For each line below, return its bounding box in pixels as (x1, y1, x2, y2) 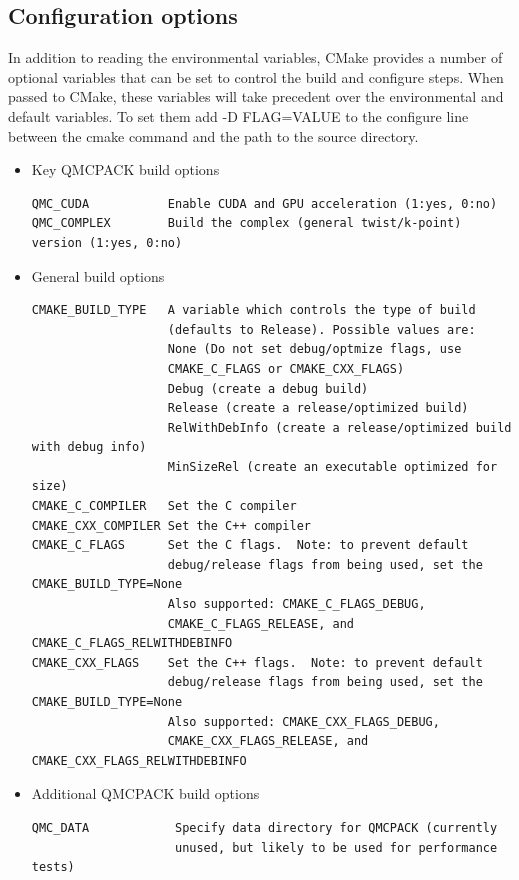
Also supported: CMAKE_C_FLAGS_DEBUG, (167, 597, 426, 612)
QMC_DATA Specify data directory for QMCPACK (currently (31, 820, 498, 835)
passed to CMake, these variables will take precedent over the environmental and (8, 86, 504, 107)
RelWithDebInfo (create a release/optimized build (167, 420, 512, 435)
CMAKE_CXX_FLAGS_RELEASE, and (167, 734, 369, 749)
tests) (31, 860, 75, 875)
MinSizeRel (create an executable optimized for (167, 459, 498, 474)
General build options (31, 265, 165, 286)
